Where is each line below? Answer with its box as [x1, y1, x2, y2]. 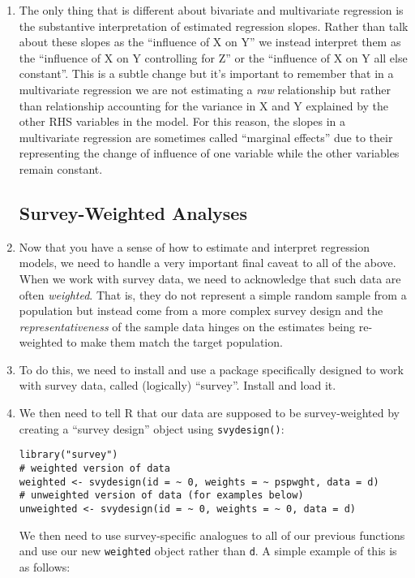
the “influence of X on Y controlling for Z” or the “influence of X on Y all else [19, 49, 408, 66]
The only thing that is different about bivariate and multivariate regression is [19, 2, 404, 18]
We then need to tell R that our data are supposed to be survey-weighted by [19, 404, 400, 421]
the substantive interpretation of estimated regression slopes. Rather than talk [19, 17, 409, 34]
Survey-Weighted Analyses [19, 200, 247, 225]
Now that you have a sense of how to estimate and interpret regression [19, 238, 370, 255]
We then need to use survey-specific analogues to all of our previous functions [19, 526, 405, 543]
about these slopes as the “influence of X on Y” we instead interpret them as [19, 33, 401, 50]
